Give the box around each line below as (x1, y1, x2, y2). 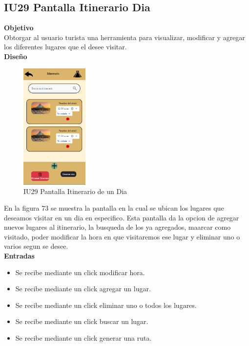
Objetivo (4, 22, 34, 33)
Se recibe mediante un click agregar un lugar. (15, 283, 151, 294)
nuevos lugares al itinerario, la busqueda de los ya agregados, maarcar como (4, 222, 231, 232)
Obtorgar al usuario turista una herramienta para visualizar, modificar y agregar (4, 32, 245, 42)
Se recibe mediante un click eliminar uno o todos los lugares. (15, 300, 197, 310)
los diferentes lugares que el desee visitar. (4, 42, 127, 52)
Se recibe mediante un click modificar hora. (15, 267, 145, 277)
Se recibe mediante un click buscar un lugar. (15, 316, 148, 326)
